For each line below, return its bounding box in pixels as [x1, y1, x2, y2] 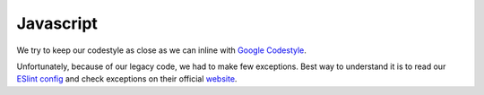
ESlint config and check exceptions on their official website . [16, 73, 238, 84]
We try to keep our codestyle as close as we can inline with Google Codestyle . [16, 45, 307, 56]
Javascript [16, 13, 99, 33]
